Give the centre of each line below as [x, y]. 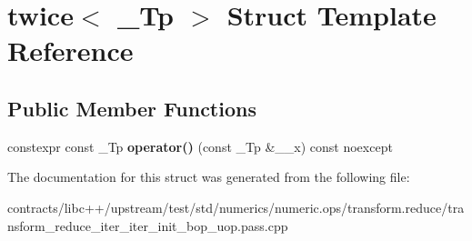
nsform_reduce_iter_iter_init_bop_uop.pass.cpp [148, 225]
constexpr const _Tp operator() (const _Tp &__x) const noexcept [200, 146]
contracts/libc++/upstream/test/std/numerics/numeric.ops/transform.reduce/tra [236, 207]
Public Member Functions [132, 108]
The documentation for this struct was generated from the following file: [209, 177]
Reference [70, 50]
